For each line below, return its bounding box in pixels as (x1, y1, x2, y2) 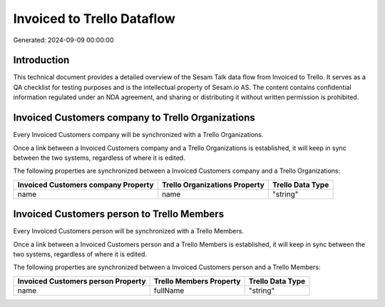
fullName (153, 286, 185, 296)
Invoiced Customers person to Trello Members (13, 208, 225, 221)
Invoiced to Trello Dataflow (13, 11, 176, 26)
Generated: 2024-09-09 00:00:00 (13, 36, 114, 44)
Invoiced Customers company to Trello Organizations (13, 111, 256, 124)
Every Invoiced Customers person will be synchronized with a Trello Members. (13, 227, 244, 236)
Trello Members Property (153, 276, 241, 286)
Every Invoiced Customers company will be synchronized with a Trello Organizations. (13, 131, 264, 139)
